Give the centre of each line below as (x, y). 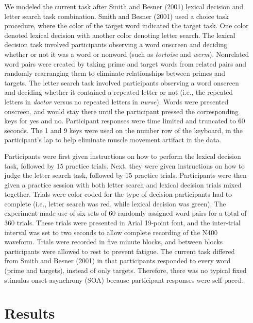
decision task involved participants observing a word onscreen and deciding (116, 44)
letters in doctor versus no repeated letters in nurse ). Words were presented (117, 101)
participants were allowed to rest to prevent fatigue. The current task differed (120, 251)
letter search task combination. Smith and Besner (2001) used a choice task (117, 16)
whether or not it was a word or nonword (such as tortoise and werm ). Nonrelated (127, 54)
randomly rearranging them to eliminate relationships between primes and (115, 73)
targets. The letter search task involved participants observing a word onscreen (122, 82)
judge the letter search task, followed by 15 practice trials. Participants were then (126, 175)
